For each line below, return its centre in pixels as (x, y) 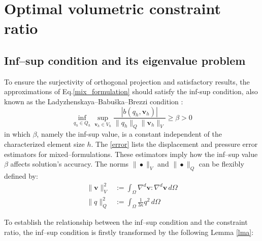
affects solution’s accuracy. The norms (70, 164)
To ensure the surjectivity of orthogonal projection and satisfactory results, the (127, 81)
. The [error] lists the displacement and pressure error (174, 144)
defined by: (21, 175)
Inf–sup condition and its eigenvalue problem (125, 60)
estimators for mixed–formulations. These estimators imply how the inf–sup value (131, 154)
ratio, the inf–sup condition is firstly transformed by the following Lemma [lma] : (129, 232)
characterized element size (44, 144)
